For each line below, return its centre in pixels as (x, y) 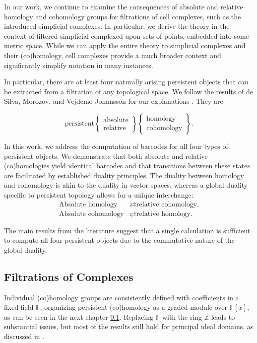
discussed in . (24, 336)
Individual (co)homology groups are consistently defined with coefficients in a (122, 297)
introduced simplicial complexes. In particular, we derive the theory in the (117, 26)
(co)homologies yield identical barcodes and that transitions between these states (127, 166)
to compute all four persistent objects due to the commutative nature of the (120, 240)
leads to (223, 316)
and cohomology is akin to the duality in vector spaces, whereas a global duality (126, 185)
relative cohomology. (168, 204)
